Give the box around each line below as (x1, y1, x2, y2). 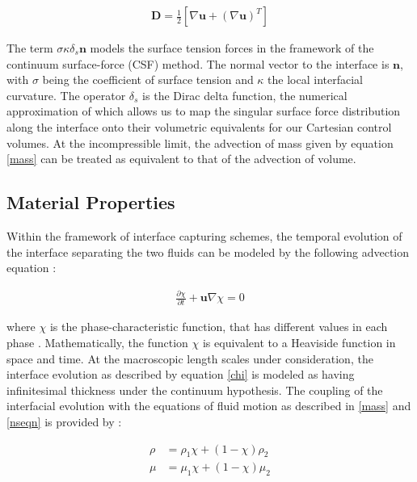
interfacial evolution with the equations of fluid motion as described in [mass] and (6, 397, 411, 414)
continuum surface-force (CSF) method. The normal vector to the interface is (6, 55, 390, 72)
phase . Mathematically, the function (6, 334, 188, 351)
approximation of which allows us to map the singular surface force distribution (6, 103, 401, 119)
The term (6, 40, 53, 57)
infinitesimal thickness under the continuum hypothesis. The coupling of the (6, 381, 383, 398)
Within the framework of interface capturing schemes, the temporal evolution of (6, 227, 402, 244)
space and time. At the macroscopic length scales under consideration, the (6, 350, 373, 367)
